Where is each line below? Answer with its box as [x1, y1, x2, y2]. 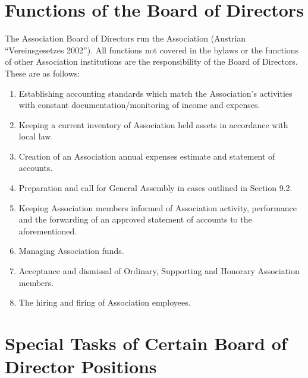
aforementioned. [18, 224, 77, 237]
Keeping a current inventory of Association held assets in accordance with [18, 118, 288, 131]
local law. [18, 130, 54, 142]
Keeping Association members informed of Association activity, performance [18, 201, 297, 214]
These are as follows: [5, 66, 80, 79]
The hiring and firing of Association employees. [18, 296, 191, 309]
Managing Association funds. [18, 244, 124, 257]
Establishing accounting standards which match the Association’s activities [18, 87, 293, 99]
